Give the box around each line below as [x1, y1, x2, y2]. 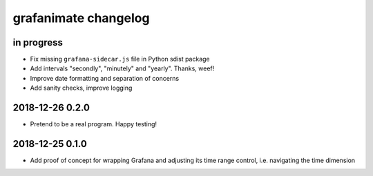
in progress [12, 37, 64, 48]
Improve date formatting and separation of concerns [30, 74, 180, 82]
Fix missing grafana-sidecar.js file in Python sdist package [30, 55, 210, 63]
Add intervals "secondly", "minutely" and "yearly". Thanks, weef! [30, 64, 215, 72]
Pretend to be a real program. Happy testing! [30, 120, 157, 128]
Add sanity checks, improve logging [30, 84, 133, 92]
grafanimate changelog [12, 10, 150, 26]
